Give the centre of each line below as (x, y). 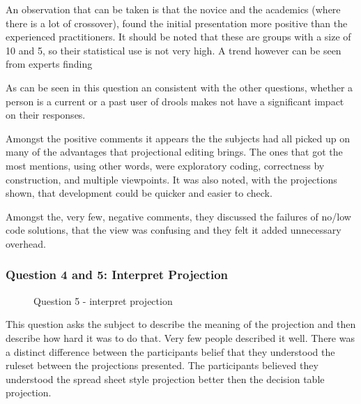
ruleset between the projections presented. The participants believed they (162, 365)
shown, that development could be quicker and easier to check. (139, 193)
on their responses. (46, 115)
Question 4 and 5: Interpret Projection (117, 275)
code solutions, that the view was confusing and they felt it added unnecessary (174, 230)
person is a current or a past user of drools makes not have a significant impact (175, 101)
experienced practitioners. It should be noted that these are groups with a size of (178, 37)
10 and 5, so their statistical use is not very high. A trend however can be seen (174, 50)
